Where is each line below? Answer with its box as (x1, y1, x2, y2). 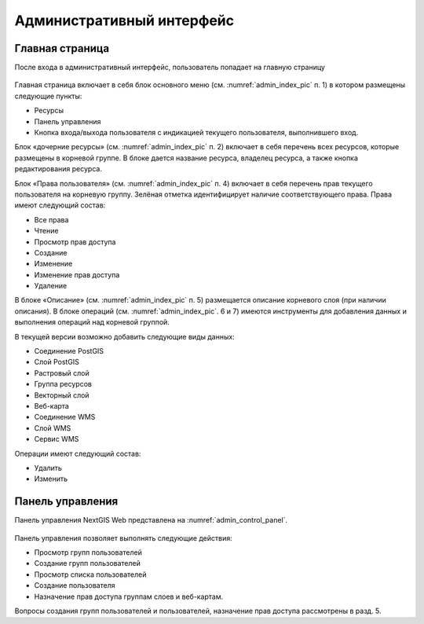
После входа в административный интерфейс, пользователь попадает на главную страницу (14, 63, 326, 72)
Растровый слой (34, 368, 90, 377)
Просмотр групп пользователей (34, 548, 143, 557)
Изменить (34, 474, 68, 483)
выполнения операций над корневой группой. (14, 318, 170, 327)
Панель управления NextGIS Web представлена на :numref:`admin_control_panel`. (14, 516, 288, 525)
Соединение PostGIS (34, 347, 104, 356)
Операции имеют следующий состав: (14, 449, 141, 458)
